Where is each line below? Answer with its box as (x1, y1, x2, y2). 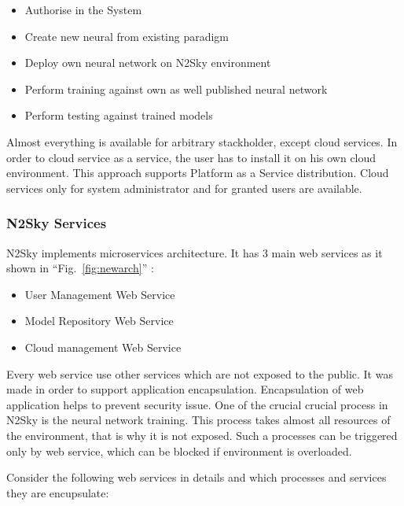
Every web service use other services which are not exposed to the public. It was (6, 365, 393, 382)
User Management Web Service (24, 286, 175, 302)
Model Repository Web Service (24, 312, 174, 329)
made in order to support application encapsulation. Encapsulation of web (6, 381, 364, 397)
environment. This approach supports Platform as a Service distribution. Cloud (6, 164, 389, 181)
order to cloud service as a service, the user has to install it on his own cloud (6, 149, 376, 165)
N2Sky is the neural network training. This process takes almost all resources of (6, 412, 391, 428)
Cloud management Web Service (24, 338, 182, 355)
